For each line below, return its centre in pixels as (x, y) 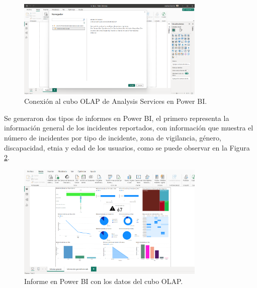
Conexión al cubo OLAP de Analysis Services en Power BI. (116, 101)
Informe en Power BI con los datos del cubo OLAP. (104, 281)
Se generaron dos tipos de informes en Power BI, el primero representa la (117, 118)
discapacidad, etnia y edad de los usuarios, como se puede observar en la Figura (127, 147)
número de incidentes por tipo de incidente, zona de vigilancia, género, (113, 138)
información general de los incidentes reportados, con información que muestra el (129, 128)
